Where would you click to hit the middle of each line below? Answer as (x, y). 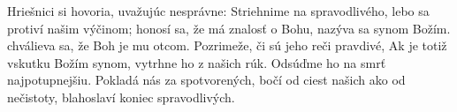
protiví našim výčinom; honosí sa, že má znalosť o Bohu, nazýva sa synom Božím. (229, 28)
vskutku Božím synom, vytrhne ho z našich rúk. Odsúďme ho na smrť (197, 62)
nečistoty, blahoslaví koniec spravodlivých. (121, 97)
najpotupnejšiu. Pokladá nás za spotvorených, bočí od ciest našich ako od (206, 80)
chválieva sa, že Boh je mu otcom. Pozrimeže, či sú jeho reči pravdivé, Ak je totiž (227, 45)
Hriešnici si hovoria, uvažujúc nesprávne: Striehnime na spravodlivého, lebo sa (218, 11)
